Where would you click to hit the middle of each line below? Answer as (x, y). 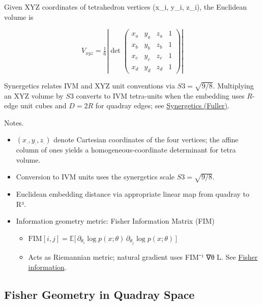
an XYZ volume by (34, 95)
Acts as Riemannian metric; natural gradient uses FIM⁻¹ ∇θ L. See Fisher (143, 257)
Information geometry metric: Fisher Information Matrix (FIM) (115, 221)
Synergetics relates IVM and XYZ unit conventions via (90, 85)
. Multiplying (233, 85)
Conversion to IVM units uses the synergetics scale (95, 177)
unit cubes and (43, 105)
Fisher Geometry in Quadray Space (99, 294)
